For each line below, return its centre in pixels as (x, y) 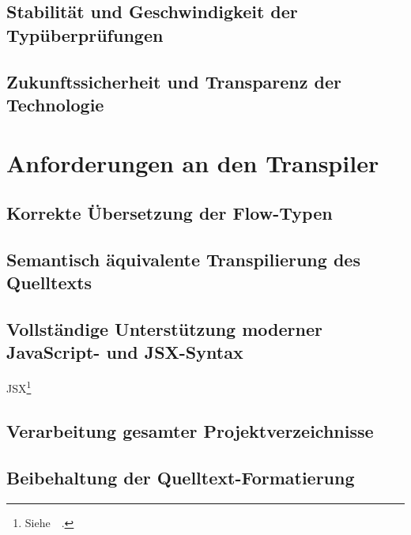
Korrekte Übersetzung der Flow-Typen (170, 213)
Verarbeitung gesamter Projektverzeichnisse (190, 430)
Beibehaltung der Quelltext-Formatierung (181, 477)
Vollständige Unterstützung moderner (164, 329)
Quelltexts (49, 283)
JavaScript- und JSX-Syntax (125, 352)
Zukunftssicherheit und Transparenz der (174, 81)
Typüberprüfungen (85, 34)
